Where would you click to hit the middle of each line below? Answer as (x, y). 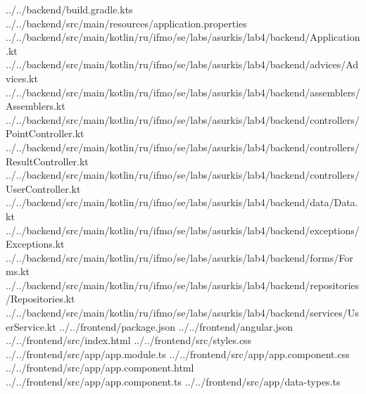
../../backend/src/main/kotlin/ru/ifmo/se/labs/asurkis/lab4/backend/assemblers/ (183, 92)
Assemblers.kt (36, 106)
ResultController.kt (47, 161)
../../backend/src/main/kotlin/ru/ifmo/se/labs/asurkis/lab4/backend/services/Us (182, 313)
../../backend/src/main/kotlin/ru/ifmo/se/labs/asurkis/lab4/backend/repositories (183, 285)
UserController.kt (43, 188)
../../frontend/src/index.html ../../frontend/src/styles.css (129, 340)
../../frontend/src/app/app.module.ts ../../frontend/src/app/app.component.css (178, 354)
